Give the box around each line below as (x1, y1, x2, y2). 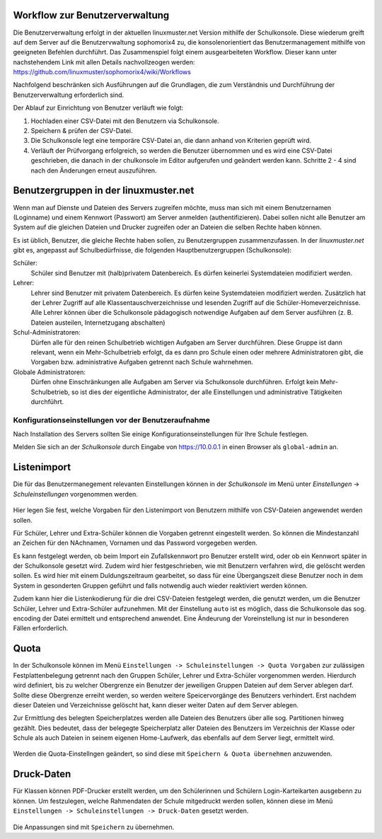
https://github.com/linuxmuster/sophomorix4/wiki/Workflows (13, 68, 191, 76)
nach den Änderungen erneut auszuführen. (30, 166, 157, 175)
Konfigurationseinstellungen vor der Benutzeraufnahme (13, 415, 210, 424)
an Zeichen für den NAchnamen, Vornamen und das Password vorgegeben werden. (13, 538, 258, 548)
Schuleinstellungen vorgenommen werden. (13, 490, 138, 498)
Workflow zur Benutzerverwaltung (13, 9, 170, 21)
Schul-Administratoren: (13, 328, 81, 337)
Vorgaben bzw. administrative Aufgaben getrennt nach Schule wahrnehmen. (30, 358, 254, 366)
